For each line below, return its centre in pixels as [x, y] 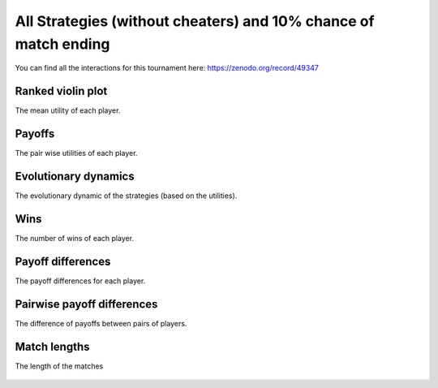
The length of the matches [59, 366]
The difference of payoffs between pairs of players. [101, 323]
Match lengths [52, 346]
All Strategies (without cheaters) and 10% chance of [195, 21]
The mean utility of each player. [68, 110]
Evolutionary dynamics [75, 176]
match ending [62, 44]
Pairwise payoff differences [86, 304]
